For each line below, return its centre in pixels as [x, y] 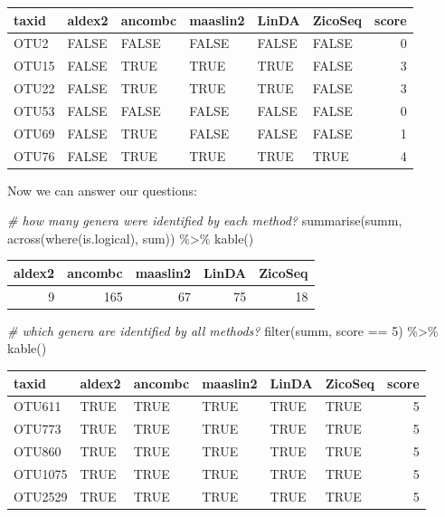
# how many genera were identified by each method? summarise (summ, [205, 220]
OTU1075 [41, 473]
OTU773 [38, 429]
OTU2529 [41, 496]
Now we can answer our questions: [102, 190]
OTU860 [38, 451]
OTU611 [38, 406]
